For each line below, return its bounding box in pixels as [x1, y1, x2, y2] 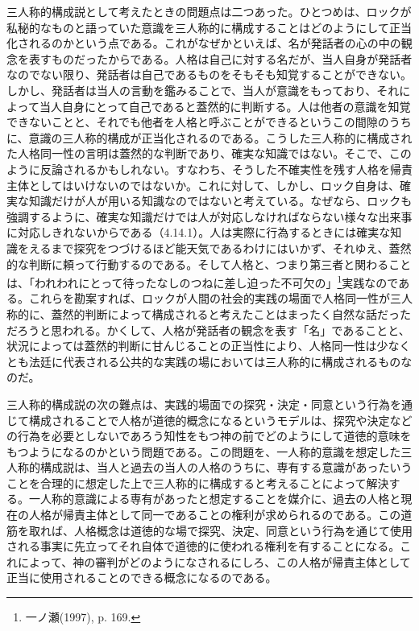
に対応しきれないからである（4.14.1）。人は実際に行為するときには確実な [6, 224, 391, 241]
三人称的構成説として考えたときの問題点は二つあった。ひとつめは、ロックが [6, 3, 412, 19]
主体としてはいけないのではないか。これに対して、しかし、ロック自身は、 [6, 176, 400, 193]
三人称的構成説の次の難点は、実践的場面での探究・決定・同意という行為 [6, 395, 390, 412]
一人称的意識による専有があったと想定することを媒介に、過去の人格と [28, 490, 401, 507]
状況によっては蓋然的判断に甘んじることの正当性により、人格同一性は [6, 337, 377, 354]
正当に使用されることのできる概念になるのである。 [6, 569, 277, 586]
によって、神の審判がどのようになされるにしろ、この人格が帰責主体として [17, 553, 411, 570]
